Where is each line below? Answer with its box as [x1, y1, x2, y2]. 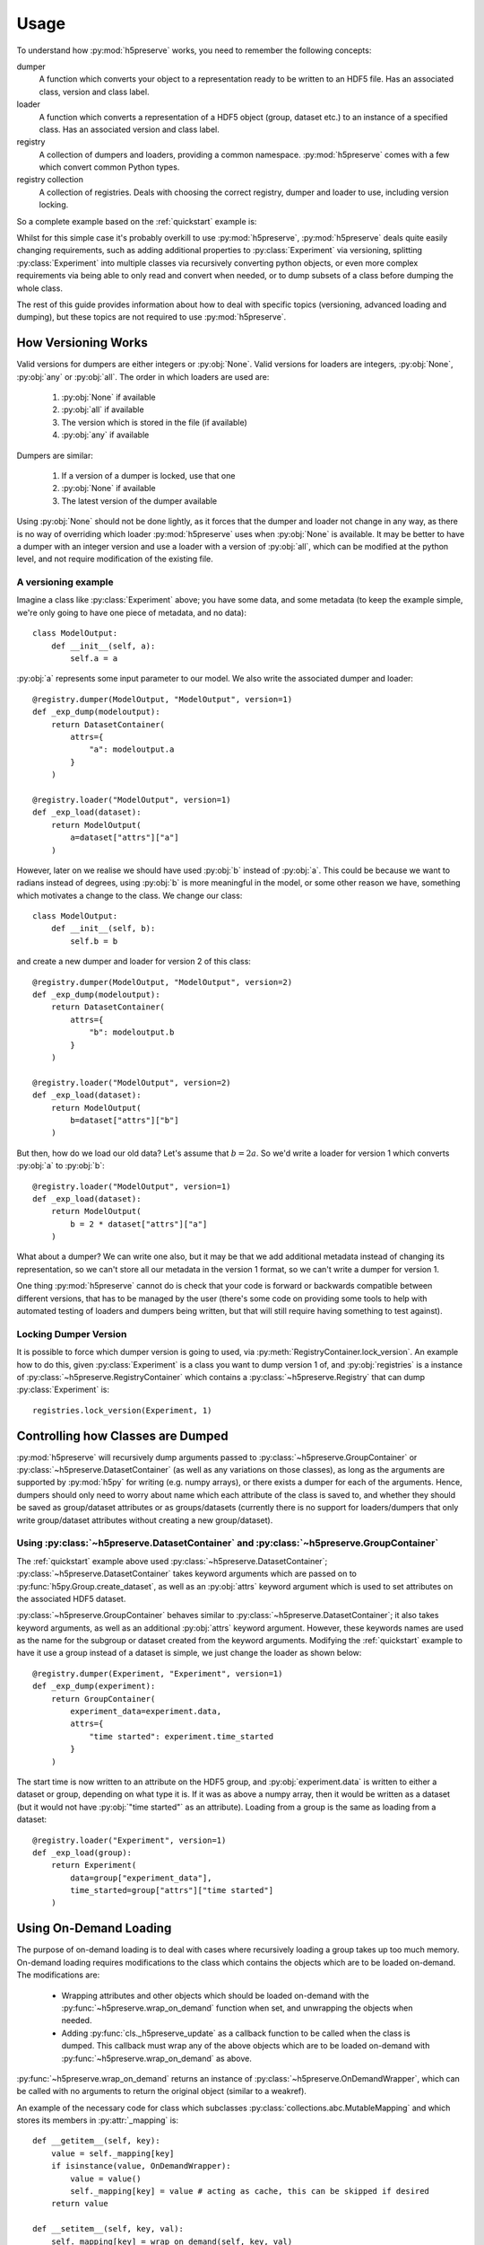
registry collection [16, 174, 84, 185]
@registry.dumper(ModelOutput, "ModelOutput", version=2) [32, 977, 293, 987]
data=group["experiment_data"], [70, 1872, 212, 1883]
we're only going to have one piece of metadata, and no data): [16, 607, 246, 618]
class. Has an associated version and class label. [39, 124, 220, 135]
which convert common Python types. [39, 162, 180, 172]
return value [50, 2198, 108, 2209]
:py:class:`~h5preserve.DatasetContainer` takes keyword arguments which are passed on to [16, 1568, 358, 1580]
